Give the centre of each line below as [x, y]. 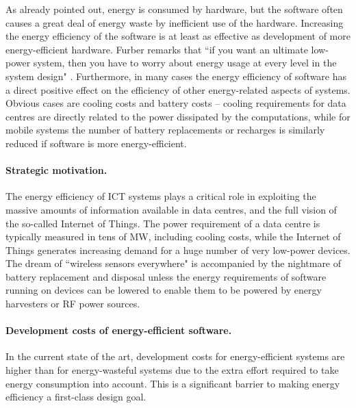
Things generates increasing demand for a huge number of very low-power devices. [178, 250]
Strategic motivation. [56, 170]
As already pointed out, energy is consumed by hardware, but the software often [174, 9]
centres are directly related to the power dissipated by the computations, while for [178, 116]
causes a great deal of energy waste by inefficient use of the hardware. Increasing [175, 22]
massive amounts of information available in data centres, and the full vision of [171, 209]
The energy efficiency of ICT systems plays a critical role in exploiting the [161, 196]
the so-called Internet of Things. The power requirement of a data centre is [163, 223]
